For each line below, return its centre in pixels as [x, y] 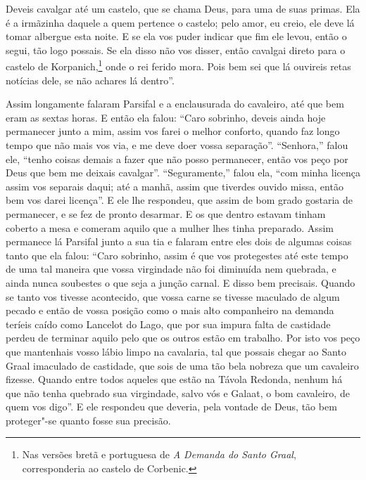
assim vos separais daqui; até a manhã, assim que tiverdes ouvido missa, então [175, 186]
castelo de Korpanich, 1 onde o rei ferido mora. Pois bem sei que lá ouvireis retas [178, 65]
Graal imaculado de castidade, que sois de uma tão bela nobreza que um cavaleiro [182, 365]
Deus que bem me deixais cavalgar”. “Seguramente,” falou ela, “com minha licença [183, 173]
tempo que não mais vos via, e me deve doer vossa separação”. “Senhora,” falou [177, 145]
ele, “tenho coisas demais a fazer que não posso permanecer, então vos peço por [177, 158]
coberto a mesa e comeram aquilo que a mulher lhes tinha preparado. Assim [170, 227]
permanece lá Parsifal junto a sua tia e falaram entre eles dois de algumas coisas [179, 241]
